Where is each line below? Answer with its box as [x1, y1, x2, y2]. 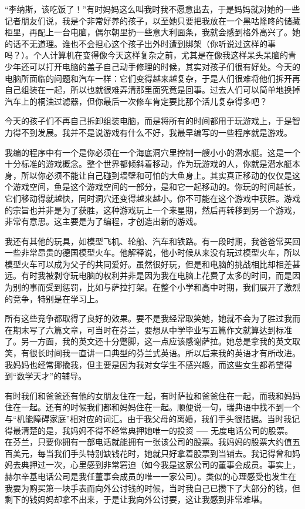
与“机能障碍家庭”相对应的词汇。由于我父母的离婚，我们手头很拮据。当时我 [5, 413, 292, 424]
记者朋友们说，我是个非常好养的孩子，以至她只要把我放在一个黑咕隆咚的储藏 [5, 14, 300, 26]
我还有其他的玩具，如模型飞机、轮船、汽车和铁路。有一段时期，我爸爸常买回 [5, 235, 300, 247]
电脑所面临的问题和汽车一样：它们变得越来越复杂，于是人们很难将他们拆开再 [5, 72, 300, 84]
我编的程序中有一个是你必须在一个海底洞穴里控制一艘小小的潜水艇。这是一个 [5, 146, 300, 158]
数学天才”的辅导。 [16, 370, 87, 382]
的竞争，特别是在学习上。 [5, 292, 103, 304]
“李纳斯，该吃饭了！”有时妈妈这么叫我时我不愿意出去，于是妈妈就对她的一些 [5, 3, 300, 15]
